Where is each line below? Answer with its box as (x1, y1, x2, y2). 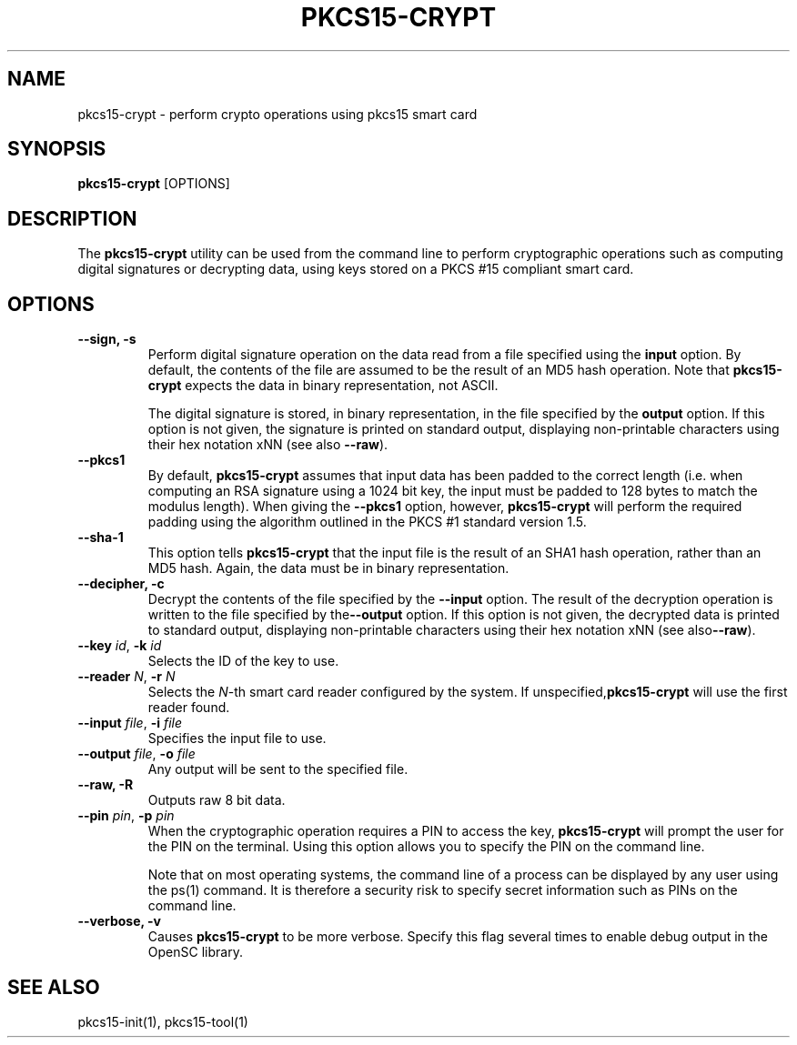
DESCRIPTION (7, 206, 137, 230)
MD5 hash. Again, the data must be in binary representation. (147, 560, 509, 577)
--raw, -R (77, 777, 134, 793)
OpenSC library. (147, 944, 243, 960)
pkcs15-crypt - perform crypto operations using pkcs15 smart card (77, 106, 478, 122)
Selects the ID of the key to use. (147, 653, 339, 669)
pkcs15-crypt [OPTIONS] (77, 176, 230, 192)
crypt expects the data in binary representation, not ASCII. (147, 377, 499, 394)
